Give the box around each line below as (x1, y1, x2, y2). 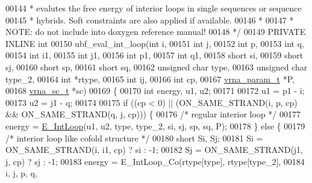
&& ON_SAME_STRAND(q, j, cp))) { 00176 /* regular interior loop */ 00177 (5, 108, 301, 120)
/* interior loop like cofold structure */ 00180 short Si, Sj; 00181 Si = (5, 131, 263, 144)
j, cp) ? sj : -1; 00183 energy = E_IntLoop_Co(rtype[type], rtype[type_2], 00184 (5, 155, 305, 167)
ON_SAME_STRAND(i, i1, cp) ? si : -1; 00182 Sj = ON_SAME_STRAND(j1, (5, 143, 304, 156)
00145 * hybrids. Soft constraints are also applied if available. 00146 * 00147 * (5, 13, 294, 26)
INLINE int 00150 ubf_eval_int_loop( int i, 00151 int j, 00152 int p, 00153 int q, (5, 37, 304, 49)
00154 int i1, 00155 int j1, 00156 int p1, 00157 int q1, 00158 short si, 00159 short (5, 49, 304, 61)
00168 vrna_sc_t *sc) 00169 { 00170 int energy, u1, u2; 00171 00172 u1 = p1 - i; (5, 84, 305, 97)
